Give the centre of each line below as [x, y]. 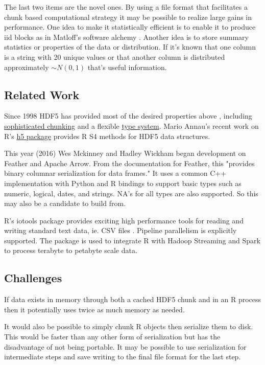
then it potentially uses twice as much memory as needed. [94, 309]
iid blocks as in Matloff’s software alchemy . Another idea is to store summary [126, 37]
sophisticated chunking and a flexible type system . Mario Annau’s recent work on [131, 126]
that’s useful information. [127, 67]
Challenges [33, 278]
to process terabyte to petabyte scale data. [71, 250]
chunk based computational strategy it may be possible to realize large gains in [128, 17]
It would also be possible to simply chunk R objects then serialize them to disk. [129, 326]
